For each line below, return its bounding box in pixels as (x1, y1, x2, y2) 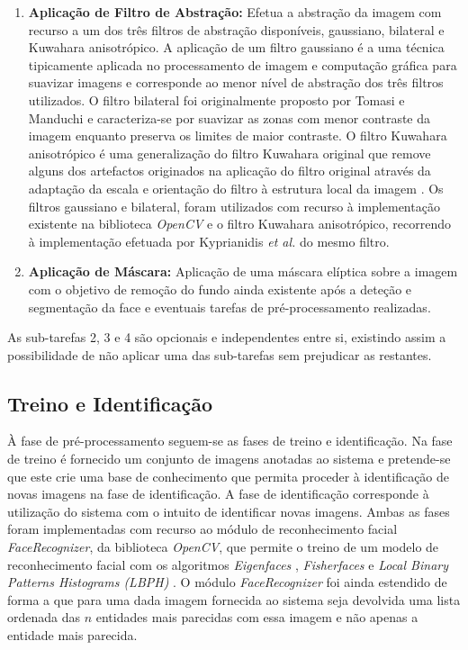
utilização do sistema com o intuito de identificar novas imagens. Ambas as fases (7, 501, 450, 520)
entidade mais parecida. (7, 626, 138, 645)
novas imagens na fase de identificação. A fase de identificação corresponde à (7, 484, 429, 503)
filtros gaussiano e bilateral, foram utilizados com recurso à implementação (28, 196, 440, 215)
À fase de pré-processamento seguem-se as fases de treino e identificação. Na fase (7, 431, 453, 450)
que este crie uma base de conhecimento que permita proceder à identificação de (7, 466, 450, 485)
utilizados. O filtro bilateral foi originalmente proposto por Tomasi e (28, 90, 405, 109)
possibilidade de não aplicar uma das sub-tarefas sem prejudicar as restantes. (7, 345, 432, 364)
